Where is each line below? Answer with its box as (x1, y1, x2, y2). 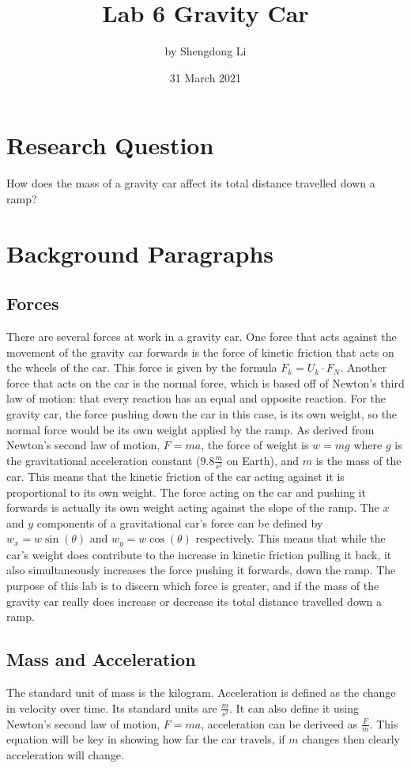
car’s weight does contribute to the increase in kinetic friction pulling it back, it (6, 546, 392, 562)
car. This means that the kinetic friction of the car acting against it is (6, 467, 345, 484)
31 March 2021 (169, 69, 242, 85)
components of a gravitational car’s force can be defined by (36, 514, 323, 531)
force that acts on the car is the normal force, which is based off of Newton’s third (6, 374, 405, 391)
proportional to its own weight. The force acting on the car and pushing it (6, 483, 366, 500)
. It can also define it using (229, 699, 359, 716)
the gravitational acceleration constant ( (6, 452, 201, 468)
